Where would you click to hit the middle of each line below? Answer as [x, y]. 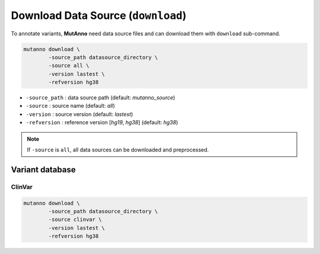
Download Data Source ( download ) [99, 15]
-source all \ [69, 66]
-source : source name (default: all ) [71, 106]
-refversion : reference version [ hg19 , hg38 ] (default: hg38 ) [102, 123]
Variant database [44, 170]
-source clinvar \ [75, 220]
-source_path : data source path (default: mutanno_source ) [100, 98]
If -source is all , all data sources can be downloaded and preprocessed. [118, 150]
